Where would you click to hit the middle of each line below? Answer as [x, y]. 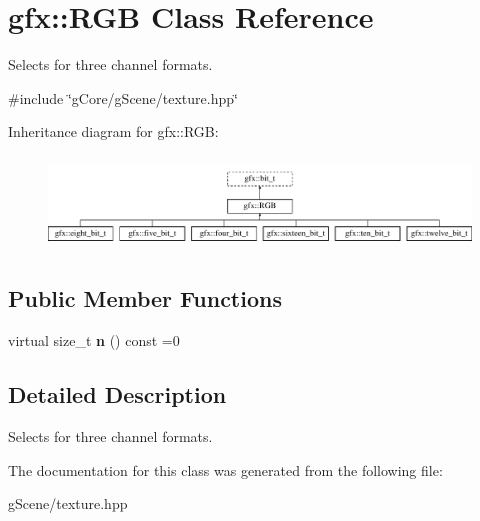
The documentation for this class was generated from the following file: [225, 469]
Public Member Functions [145, 298]
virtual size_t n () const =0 [94, 340]
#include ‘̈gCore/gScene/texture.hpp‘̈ [123, 97]
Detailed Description [117, 394]
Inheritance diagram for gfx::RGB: [113, 131]
